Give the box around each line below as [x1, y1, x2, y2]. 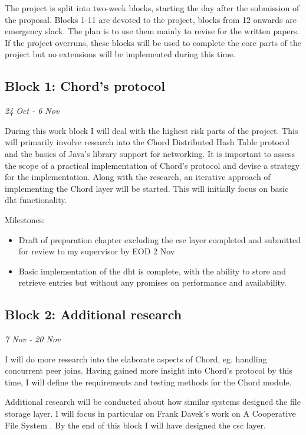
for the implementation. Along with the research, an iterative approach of [5, 171, 271, 183]
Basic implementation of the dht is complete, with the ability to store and [18, 264, 286, 277]
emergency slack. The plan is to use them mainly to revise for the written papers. [5, 25, 300, 37]
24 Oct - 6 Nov [5, 104, 60, 117]
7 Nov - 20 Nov [5, 333, 61, 345]
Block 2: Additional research [5, 305, 182, 323]
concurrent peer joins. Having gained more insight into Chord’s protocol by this [5, 364, 292, 377]
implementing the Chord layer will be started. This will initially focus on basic [5, 182, 289, 194]
